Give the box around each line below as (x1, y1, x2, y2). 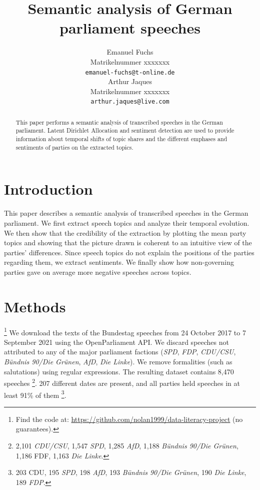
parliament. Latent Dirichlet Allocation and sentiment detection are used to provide (15, 126, 234, 135)
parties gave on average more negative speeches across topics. (4, 266, 191, 277)
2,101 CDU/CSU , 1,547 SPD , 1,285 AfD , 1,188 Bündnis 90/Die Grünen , (15, 440, 238, 450)
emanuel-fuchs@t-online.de (85, 69, 175, 76)
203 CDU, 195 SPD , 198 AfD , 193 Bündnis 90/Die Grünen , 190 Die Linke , (15, 467, 246, 477)
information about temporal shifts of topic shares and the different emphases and (15, 135, 227, 143)
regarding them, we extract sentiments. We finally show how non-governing (4, 257, 234, 267)
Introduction (4, 179, 93, 199)
